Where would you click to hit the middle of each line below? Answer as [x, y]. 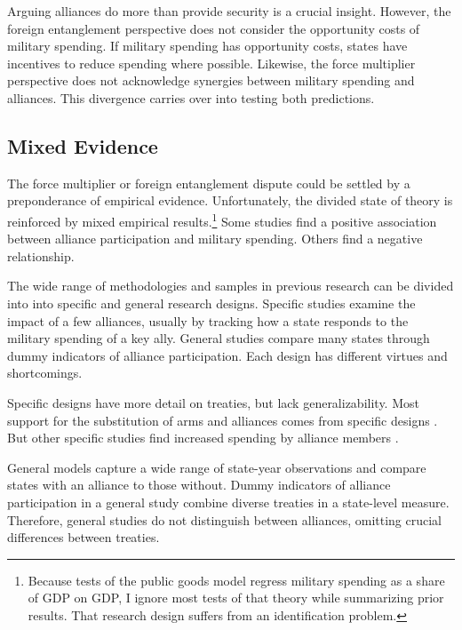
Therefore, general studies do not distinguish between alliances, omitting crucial [224, 519]
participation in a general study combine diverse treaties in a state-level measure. [228, 502]
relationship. [41, 255]
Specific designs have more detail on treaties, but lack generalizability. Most [213, 402]
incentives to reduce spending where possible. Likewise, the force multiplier [211, 63]
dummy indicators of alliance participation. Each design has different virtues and [227, 355]
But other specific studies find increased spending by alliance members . [203, 438]
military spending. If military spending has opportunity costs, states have [207, 46]
